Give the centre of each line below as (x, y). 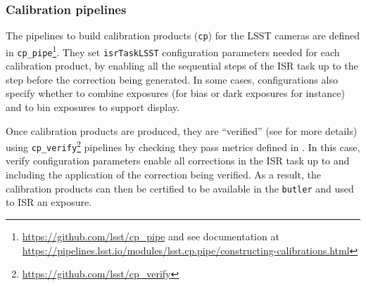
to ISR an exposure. (49, 202)
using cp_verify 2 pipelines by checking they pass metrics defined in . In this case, (183, 146)
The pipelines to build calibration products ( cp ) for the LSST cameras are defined (183, 35)
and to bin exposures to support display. (93, 106)
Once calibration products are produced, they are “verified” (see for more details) (182, 130)
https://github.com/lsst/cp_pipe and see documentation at (151, 236)
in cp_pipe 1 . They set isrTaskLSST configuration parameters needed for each (173, 51)
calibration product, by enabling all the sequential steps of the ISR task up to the (182, 66)
